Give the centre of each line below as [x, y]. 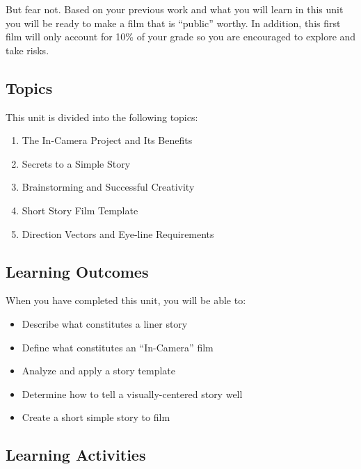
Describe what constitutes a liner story [105, 323]
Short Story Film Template [80, 210]
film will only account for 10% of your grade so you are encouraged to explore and [181, 37]
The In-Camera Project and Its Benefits [107, 140]
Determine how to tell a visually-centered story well [132, 394]
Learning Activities [76, 455]
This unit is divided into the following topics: [102, 117]
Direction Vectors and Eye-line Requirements [118, 233]
